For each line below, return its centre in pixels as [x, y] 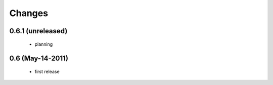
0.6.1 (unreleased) [38, 31]
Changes [29, 13]
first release [47, 71]
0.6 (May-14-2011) [39, 59]
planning [44, 44]
